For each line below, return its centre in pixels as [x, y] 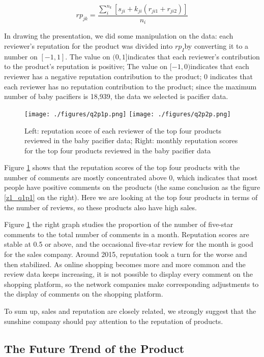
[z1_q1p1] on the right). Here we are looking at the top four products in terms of [131, 197]
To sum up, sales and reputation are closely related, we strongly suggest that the [130, 311]
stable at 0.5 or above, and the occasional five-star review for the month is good [129, 244]
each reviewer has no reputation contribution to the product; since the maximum [130, 86]
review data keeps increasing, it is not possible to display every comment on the [128, 274]
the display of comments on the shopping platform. [84, 294]
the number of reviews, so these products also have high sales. [101, 207]
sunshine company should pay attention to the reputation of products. [114, 321]
